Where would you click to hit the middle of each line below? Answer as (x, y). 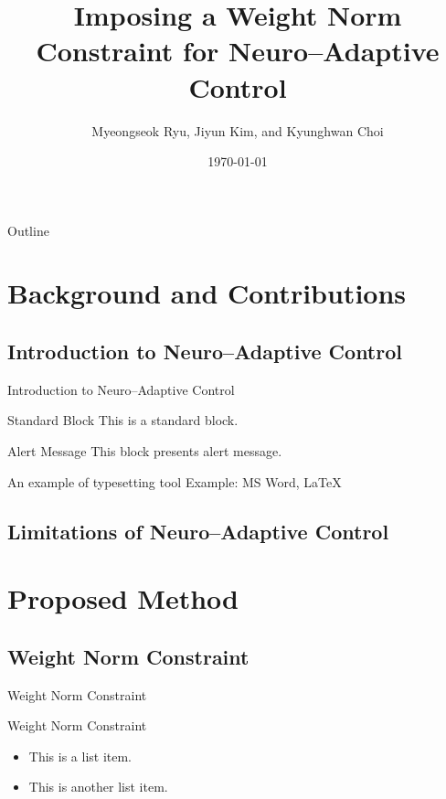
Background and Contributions (207, 293)
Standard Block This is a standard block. (123, 420)
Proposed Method (123, 598)
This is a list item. (80, 756)
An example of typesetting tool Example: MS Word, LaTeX (175, 481)
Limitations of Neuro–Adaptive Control (198, 531)
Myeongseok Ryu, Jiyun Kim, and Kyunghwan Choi (238, 130)
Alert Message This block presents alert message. (145, 451)
